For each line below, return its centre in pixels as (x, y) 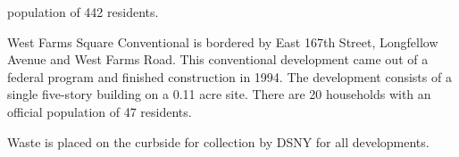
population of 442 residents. (83, 12)
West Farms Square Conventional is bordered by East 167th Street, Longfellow (223, 41)
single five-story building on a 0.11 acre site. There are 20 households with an (219, 94)
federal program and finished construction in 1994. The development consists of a (229, 76)
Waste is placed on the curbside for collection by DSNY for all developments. (218, 141)
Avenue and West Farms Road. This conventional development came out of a (218, 59)
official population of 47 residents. (100, 111)
